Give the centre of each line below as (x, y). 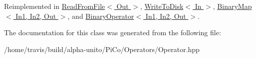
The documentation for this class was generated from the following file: (113, 32)
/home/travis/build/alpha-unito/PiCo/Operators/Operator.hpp (102, 49)
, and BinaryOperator (101, 16)
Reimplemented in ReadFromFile (55, 6)
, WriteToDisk (162, 6)
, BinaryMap (232, 6)
